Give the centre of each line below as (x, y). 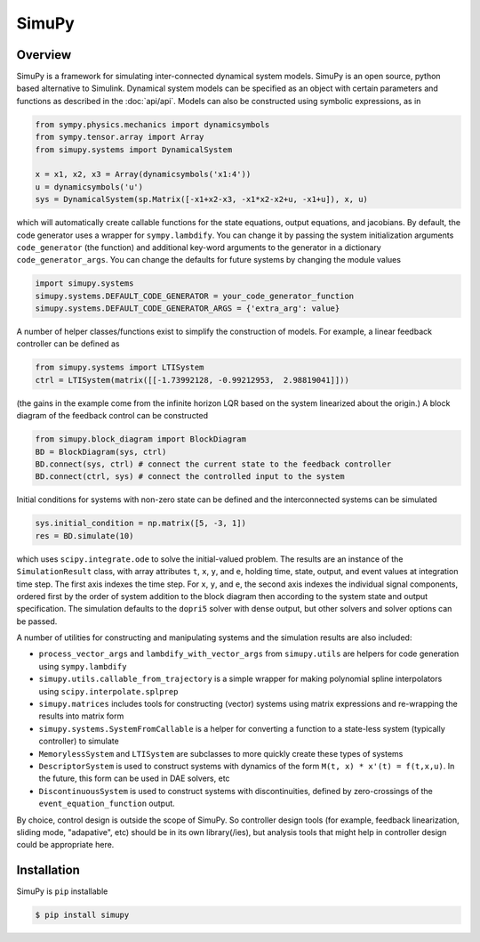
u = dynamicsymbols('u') (89, 187)
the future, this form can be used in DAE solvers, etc (134, 778)
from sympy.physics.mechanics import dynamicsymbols (152, 124)
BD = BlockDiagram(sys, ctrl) (101, 451)
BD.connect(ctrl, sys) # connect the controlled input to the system (190, 477)
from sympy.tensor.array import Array (120, 137)
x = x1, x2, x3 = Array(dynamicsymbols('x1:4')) (143, 175)
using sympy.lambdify (83, 666)
